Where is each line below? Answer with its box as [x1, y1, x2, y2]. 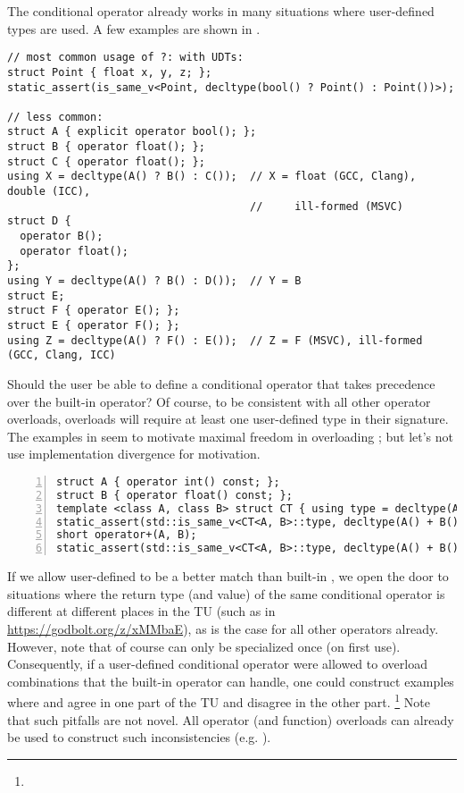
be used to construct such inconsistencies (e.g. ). [7, 728, 271, 747]
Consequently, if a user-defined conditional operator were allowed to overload [7, 654, 427, 673]
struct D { [7, 215, 71, 228]
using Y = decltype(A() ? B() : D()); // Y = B [7, 274, 302, 288]
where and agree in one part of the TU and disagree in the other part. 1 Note [7, 690, 430, 711]
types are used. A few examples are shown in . [7, 19, 261, 38]
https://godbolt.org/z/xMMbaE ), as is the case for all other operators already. [7, 619, 439, 637]
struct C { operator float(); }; [7, 155, 205, 168]
